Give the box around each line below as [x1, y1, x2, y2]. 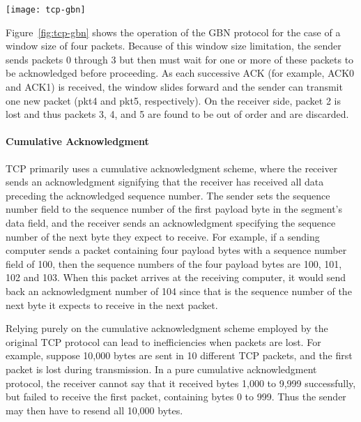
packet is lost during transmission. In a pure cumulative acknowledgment [6, 361, 317, 376]
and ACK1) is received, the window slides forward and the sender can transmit [6, 80, 343, 94]
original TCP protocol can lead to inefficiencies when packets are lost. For [6, 334, 321, 349]
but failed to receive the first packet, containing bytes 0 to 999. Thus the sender [6, 389, 346, 404]
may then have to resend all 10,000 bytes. [6, 402, 183, 417]
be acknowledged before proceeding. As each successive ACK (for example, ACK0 [6, 66, 355, 80]
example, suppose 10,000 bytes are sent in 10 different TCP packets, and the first [6, 348, 353, 363]
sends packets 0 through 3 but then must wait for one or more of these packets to [6, 52, 354, 66]
